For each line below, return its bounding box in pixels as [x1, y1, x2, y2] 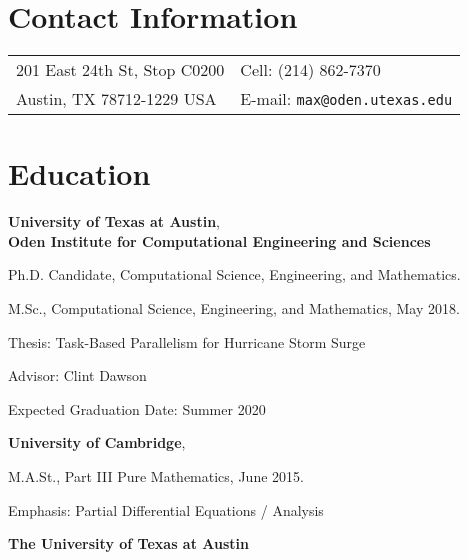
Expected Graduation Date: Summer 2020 [8, 398, 266, 419]
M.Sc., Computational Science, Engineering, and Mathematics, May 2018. [8, 298, 460, 319]
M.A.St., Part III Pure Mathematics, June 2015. [8, 466, 304, 486]
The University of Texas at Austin [8, 533, 249, 554]
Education [8, 153, 151, 194]
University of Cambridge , [8, 432, 186, 453]
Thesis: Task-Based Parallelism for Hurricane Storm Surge [8, 331, 366, 352]
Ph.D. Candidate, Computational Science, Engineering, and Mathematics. [8, 264, 461, 285]
